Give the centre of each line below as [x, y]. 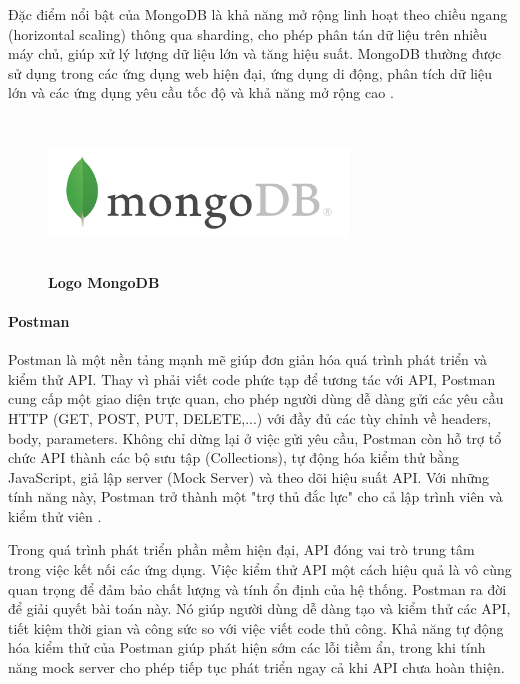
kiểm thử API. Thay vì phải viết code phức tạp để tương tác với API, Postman [252, 378]
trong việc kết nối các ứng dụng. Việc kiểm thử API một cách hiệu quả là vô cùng [260, 569]
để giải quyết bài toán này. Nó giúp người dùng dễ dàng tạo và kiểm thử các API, [259, 608]
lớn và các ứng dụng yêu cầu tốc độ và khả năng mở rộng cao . [201, 92]
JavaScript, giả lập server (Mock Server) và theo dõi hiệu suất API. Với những [249, 476]
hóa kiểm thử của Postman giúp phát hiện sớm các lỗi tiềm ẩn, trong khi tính [247, 647]
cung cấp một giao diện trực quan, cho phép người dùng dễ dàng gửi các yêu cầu [256, 398]
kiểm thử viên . [55, 515]
